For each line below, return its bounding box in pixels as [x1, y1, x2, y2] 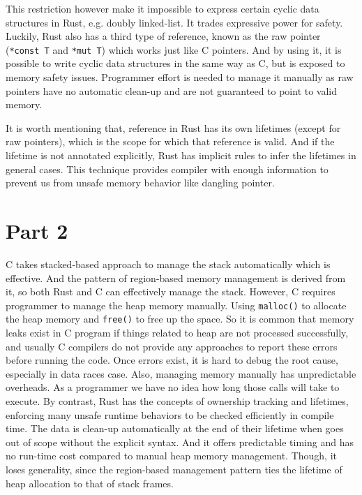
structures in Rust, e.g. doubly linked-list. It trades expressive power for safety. [6, 15, 343, 29]
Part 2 [6, 216, 68, 244]
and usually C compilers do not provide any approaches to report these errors [6, 339, 338, 353]
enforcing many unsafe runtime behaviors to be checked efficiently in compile [6, 407, 334, 422]
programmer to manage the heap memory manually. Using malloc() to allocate [6, 297, 347, 312]
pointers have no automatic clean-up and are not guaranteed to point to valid [6, 83, 338, 98]
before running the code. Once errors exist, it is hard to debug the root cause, [6, 353, 338, 367]
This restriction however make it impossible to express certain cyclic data [6, 1, 319, 15]
